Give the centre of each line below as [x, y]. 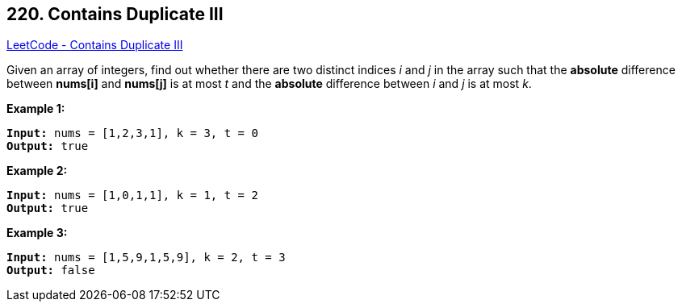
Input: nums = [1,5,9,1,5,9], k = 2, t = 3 [146, 258]
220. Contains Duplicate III [115, 14]
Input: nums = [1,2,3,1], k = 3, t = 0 [132, 133]
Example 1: [36, 109]
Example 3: [37, 233]
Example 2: [37, 171]
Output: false [51, 271]
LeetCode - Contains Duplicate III [95, 45]
